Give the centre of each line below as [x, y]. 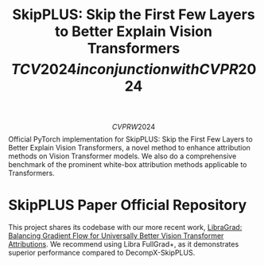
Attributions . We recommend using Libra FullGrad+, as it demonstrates [124, 244]
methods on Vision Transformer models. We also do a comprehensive [122, 156]
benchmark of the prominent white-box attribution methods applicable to [128, 165]
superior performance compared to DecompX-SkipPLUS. [102, 253]
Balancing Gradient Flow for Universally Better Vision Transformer [116, 236]
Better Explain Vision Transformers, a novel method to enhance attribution [129, 148]
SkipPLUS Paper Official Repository [128, 205]
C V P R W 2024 [134, 127]
